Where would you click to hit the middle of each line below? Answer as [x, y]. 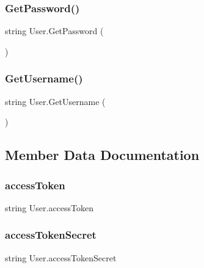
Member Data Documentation [102, 155]
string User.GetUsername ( [55, 101]
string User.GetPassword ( [54, 31]
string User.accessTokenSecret [61, 257]
